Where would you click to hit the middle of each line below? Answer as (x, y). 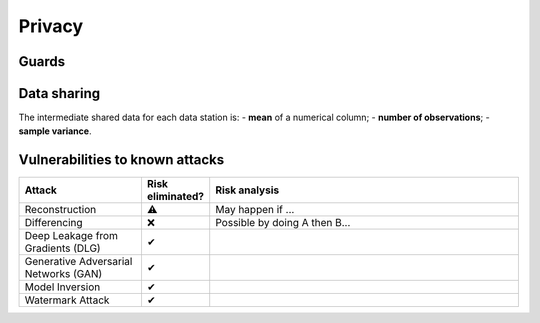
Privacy (51, 26)
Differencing (54, 223)
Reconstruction (60, 210)
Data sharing (59, 93)
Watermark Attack (67, 300)
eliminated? (175, 197)
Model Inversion (62, 287)
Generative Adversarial (78, 262)
